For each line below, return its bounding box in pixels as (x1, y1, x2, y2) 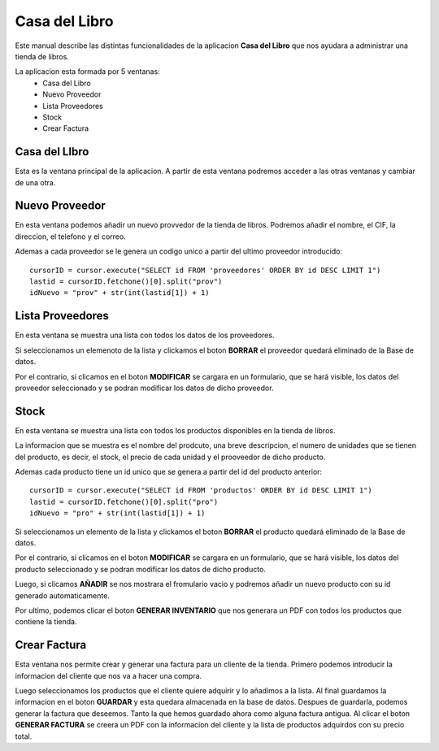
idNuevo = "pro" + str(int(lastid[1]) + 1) (29, 509, 206, 518)
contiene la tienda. (15, 617, 77, 627)
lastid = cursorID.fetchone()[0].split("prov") (29, 277, 223, 286)
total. (15, 731, 33, 741)
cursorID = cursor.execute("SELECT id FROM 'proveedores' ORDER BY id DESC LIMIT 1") (29, 265, 381, 275)
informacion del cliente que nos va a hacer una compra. (15, 671, 202, 680)
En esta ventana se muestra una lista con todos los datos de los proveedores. (15, 330, 275, 341)
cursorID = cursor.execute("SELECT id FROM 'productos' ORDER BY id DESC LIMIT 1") (29, 486, 373, 495)
